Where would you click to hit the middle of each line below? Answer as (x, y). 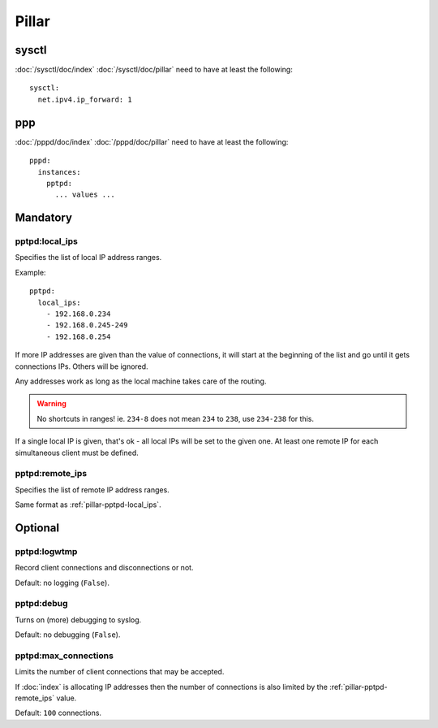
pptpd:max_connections (64, 656)
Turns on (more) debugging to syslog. (78, 620)
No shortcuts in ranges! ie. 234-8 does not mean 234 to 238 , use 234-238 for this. (175, 418)
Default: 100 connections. (58, 713)
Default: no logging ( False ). (62, 583)
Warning (52, 404)
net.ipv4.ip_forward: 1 (85, 99)
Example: (30, 272)
